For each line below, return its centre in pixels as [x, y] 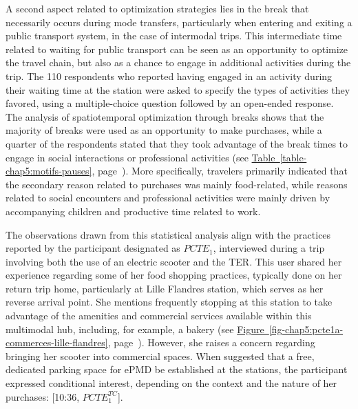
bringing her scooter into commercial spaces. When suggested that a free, [160, 356]
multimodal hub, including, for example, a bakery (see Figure [135, 329]
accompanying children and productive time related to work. [133, 211]
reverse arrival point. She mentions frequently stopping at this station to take [169, 302]
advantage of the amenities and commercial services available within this [159, 316]
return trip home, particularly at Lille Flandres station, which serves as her [165, 288]
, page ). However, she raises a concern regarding [211, 342]
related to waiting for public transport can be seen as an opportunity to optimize [177, 49]
